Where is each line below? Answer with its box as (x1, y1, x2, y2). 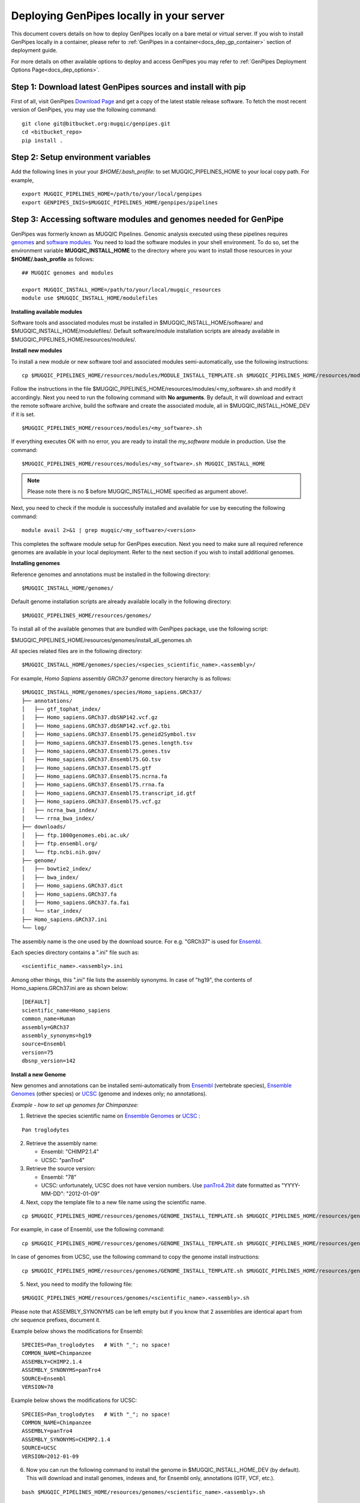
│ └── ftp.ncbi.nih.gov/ (22, 848, 101, 856)
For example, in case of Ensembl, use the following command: (11, 1226, 165, 1233)
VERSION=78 (22, 1383, 54, 1390)
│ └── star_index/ (22, 908, 82, 914)
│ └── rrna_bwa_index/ (22, 815, 95, 822)
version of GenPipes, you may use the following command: (11, 106, 157, 114)
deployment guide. (11, 47, 58, 54)
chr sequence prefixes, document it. (11, 1317, 101, 1324)
